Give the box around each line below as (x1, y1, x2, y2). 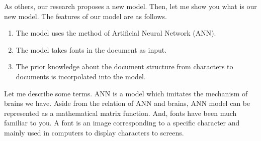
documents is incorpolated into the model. (16, 71, 146, 81)
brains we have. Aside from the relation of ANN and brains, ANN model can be (4, 98, 250, 108)
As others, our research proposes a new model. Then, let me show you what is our (4, 1, 257, 11)
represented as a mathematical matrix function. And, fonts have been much (4, 107, 237, 118)
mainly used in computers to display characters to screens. (4, 127, 184, 137)
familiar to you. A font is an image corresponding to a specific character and (4, 117, 240, 128)
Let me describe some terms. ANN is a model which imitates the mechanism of (4, 88, 248, 98)
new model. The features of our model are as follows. (4, 11, 167, 21)
